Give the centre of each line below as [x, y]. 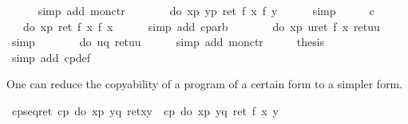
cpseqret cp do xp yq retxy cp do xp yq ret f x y [145, 110]
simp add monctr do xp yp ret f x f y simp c [206, 10]
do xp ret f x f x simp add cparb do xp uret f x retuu [201, 26]
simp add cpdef [51, 57]
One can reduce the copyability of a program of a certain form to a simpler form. [205, 84]
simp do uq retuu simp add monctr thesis [168, 42]
